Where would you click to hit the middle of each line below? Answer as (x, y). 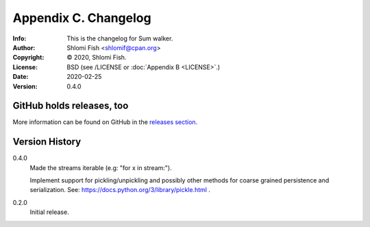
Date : (21, 77)
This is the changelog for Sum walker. (120, 38)
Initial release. (49, 212)
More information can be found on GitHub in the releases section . (105, 122)
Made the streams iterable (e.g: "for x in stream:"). (101, 167)
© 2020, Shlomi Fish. (97, 58)
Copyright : (28, 58)
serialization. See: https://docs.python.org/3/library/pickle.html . (120, 190)
